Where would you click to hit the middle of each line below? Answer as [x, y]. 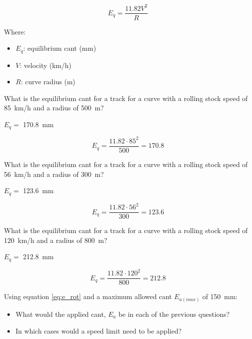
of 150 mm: [220, 296]
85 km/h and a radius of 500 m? [54, 108]
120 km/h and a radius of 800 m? [56, 240]
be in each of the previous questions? [174, 314]
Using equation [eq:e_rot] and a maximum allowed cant [88, 296]
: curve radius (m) [48, 82]
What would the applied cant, [61, 314]
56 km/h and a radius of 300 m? [54, 174]
